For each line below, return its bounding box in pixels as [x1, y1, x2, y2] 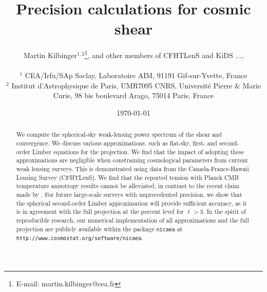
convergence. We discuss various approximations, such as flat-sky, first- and [16, 138, 217, 147]
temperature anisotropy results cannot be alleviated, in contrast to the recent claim [16, 181, 239, 190]
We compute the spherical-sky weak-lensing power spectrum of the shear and [16, 130, 222, 139]
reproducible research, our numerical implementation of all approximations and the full [16, 215, 249, 224]
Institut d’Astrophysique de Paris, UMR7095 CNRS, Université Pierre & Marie [11, 80, 261, 90]
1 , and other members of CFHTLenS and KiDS [84, 48, 233, 60]
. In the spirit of [203, 207, 246, 216]
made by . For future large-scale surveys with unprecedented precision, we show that [16, 190, 242, 198]
